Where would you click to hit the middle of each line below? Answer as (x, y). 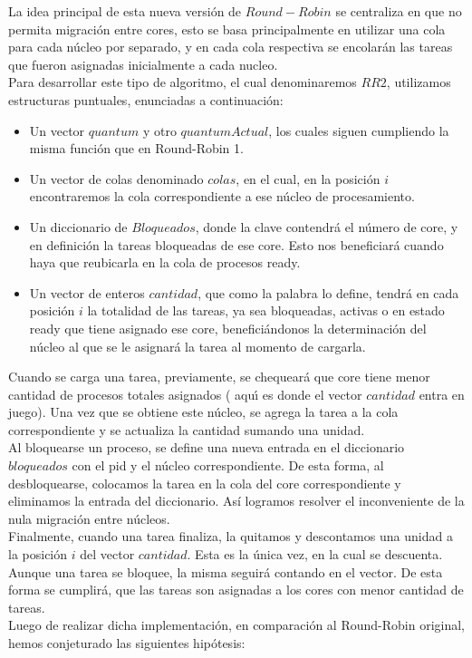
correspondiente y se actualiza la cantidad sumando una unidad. (187, 429)
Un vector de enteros (87, 292)
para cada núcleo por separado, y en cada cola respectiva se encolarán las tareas (231, 47)
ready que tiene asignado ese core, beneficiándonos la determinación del (228, 328)
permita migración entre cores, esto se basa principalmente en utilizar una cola (227, 29)
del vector (107, 554)
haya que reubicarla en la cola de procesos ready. (165, 262)
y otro (159, 130)
